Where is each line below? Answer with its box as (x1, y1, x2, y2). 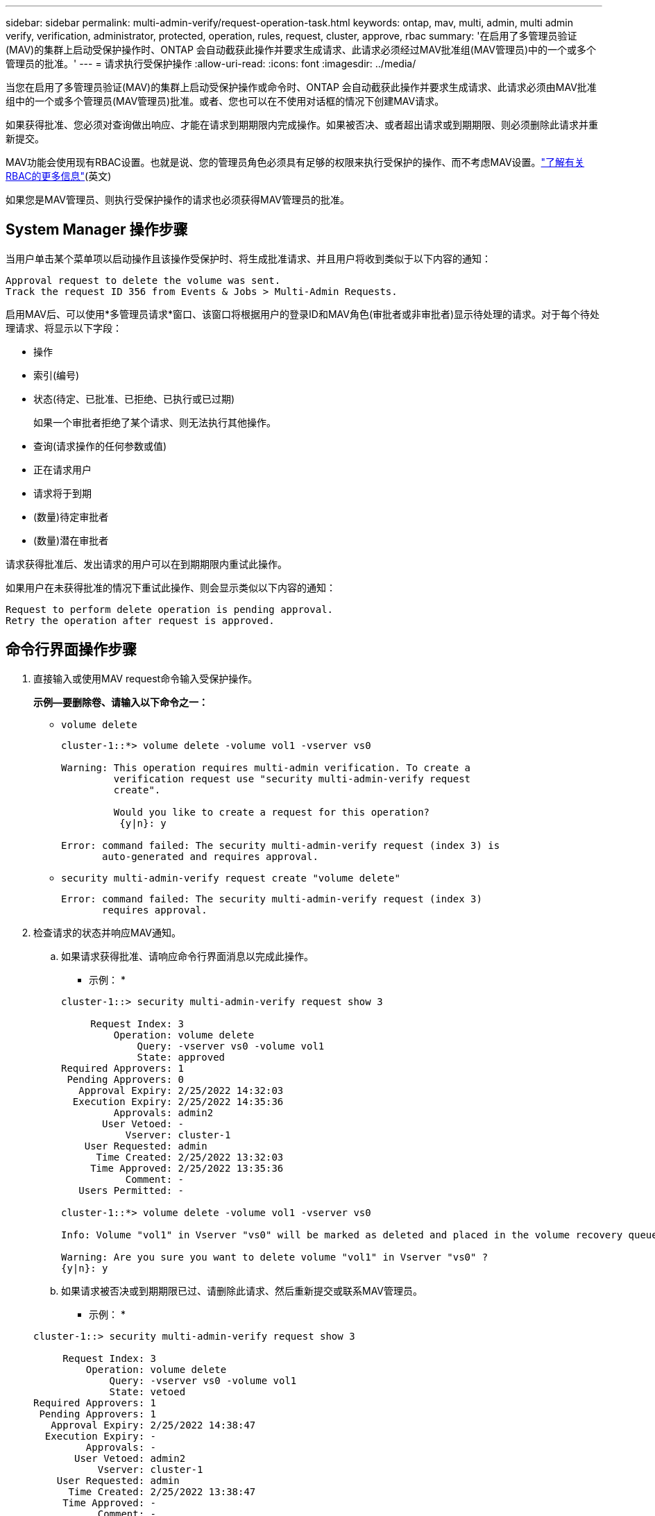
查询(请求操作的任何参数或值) (33, 439, 167, 452)
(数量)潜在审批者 (33, 534, 109, 546)
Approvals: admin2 (113, 1106, 214, 1118)
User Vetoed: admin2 (74, 1452, 186, 1464)
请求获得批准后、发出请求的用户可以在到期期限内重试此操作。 (6, 557, 287, 570)
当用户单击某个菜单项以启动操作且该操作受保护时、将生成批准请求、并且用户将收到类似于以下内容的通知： (6, 252, 491, 264)
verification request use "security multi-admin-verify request (113, 773, 471, 784)
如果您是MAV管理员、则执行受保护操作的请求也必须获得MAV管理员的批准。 (6, 194, 350, 205)
